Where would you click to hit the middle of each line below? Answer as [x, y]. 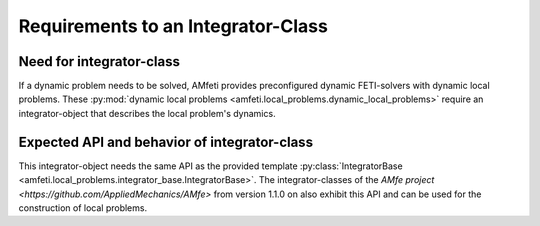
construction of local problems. [83, 207]
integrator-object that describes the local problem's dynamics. [147, 113]
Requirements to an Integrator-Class [173, 26]
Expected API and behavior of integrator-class [166, 141]
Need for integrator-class [99, 61]
